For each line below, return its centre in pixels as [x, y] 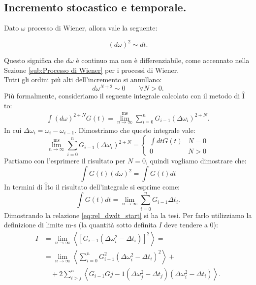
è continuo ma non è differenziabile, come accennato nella [163, 60]
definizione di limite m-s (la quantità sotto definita [80, 225]
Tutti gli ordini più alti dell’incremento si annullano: [83, 79]
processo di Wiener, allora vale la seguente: [93, 28]
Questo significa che [34, 60]
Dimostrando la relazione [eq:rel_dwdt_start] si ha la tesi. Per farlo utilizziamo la [128, 215]
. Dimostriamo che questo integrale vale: [135, 130]
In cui [13, 130]
